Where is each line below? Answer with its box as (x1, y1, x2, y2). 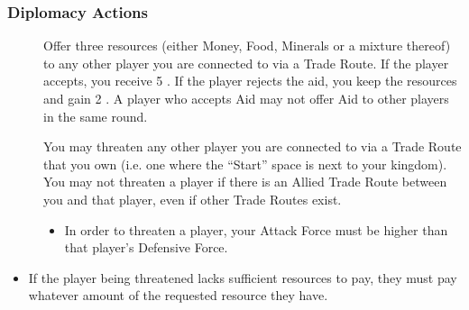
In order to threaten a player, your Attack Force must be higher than (64, 220, 448, 239)
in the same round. (43, 106, 148, 125)
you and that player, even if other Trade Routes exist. (43, 189, 342, 208)
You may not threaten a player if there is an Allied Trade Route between (43, 172, 447, 191)
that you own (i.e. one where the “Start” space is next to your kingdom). (43, 154, 447, 173)
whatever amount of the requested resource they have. (28, 286, 328, 305)
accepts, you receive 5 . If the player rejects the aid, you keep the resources (43, 71, 457, 90)
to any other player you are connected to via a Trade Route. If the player (43, 53, 449, 72)
